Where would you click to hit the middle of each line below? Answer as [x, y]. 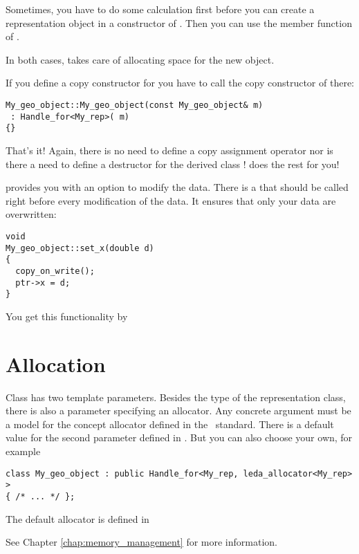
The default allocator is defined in [77, 518]
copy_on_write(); [55, 271]
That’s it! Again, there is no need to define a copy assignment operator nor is [169, 150]
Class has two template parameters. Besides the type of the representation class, [176, 397]
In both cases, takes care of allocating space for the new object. [140, 59]
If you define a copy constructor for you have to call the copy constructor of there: [180, 83]
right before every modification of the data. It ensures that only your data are [171, 200]
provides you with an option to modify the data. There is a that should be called [177, 187]
